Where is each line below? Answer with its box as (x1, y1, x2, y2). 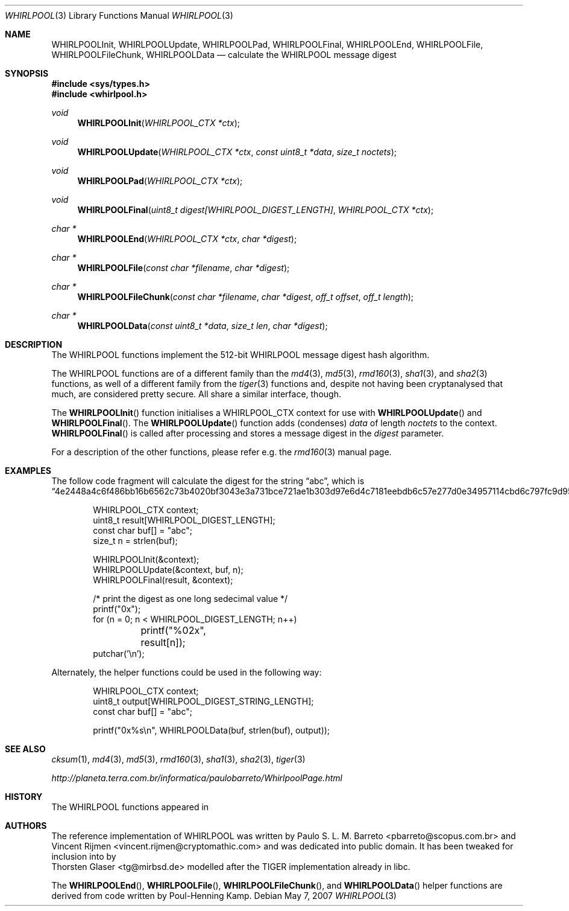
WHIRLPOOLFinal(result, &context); (93, 575, 233, 585)
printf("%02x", (140, 624, 206, 636)
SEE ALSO (5, 744, 46, 754)
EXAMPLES (5, 465, 51, 476)
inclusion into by (51, 851, 116, 861)
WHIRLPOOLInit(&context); (93, 554, 200, 564)
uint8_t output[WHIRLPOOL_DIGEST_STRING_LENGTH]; (93, 696, 314, 706)
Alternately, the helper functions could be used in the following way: (51, 667, 322, 677)
